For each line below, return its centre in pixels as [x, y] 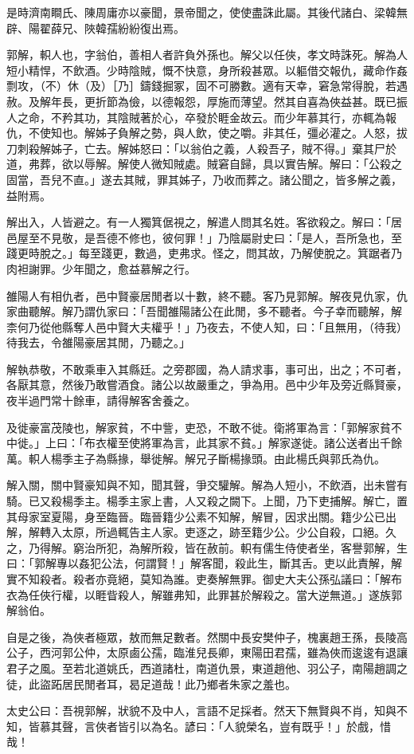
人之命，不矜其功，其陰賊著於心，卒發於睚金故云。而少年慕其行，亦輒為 [196, 117]
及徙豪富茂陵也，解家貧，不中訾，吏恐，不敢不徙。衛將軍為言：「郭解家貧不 [204, 427]
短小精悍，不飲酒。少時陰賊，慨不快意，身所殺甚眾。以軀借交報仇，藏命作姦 [207, 70]
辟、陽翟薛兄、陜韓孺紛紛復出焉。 [96, 27]
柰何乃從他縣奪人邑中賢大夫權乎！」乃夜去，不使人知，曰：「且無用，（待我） [207, 326]
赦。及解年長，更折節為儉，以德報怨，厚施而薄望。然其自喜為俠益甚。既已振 [207, 101]
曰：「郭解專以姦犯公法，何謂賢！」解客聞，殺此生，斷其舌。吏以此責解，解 [204, 563]
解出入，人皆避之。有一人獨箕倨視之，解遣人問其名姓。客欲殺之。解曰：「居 [204, 222]
